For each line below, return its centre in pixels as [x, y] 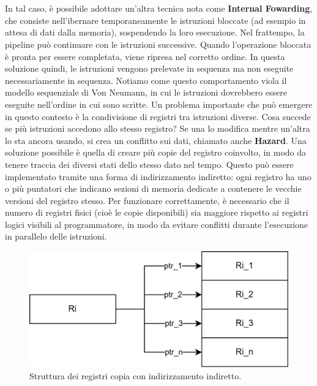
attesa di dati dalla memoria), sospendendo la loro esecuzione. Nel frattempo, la [155, 32]
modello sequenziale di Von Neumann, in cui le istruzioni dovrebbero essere [146, 92]
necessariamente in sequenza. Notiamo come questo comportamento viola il [146, 80]
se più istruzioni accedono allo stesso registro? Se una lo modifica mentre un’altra [158, 128]
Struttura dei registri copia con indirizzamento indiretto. [136, 376]
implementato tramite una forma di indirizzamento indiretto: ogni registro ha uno [158, 176]
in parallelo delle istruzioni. [56, 236]
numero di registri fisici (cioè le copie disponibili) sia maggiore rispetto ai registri [157, 212]
